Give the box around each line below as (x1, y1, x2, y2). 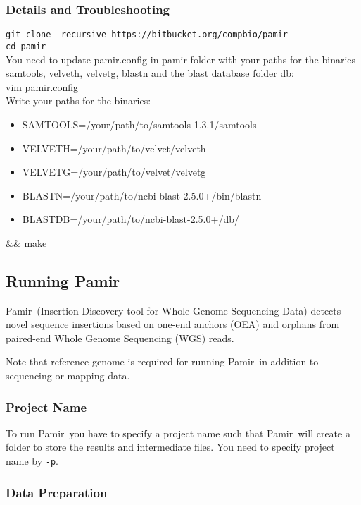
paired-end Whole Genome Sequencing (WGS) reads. (6, 330, 234, 345)
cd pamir (6, 41, 46, 51)
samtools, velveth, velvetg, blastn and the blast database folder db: (6, 66, 294, 80)
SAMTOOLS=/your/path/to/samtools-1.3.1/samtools (22, 116, 257, 131)
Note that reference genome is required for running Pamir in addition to (6, 354, 319, 369)
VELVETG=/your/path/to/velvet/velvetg (22, 164, 206, 179)
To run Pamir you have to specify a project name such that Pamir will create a (6, 425, 350, 440)
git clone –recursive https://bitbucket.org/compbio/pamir (6, 30, 288, 40)
